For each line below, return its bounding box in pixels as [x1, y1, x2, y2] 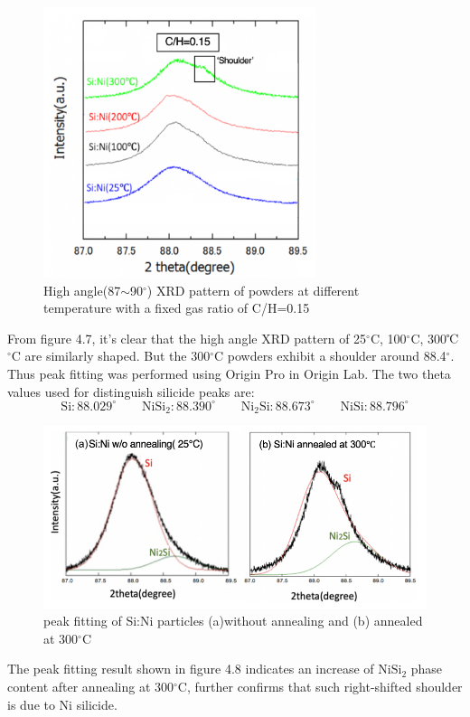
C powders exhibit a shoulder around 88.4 [214, 346, 446, 365]
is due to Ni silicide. [7, 694, 117, 713]
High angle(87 [43, 280, 121, 299]
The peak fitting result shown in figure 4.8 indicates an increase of [7, 659, 374, 678]
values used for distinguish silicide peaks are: [7, 382, 255, 401]
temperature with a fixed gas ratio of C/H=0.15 [43, 298, 310, 317]
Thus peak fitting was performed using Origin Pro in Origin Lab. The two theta [7, 364, 451, 383]
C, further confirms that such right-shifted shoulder [177, 676, 463, 695]
